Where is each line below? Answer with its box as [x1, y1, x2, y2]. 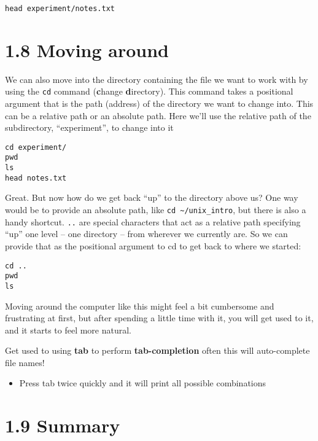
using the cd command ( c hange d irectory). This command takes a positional [5, 85, 293, 98]
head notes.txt [5, 173, 67, 182]
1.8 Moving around [5, 37, 169, 62]
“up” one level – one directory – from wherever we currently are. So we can [5, 227, 288, 240]
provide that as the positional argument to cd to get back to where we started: [5, 239, 301, 252]
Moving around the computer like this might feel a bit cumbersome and [5, 299, 274, 312]
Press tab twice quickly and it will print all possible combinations [19, 377, 266, 389]
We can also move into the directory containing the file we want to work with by [5, 72, 308, 85]
